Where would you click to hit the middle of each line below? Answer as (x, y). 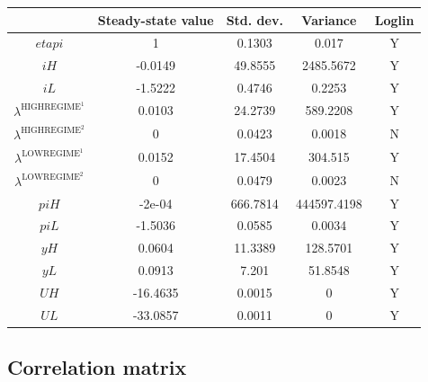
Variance (329, 19)
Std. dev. (254, 19)
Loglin (394, 19)
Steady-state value (156, 19)
